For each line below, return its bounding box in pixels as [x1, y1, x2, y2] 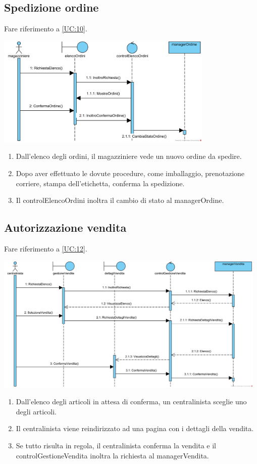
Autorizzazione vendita [4, 220, 127, 235]
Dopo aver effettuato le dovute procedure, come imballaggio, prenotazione [16, 167, 245, 178]
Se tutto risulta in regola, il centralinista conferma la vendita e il [16, 440, 217, 450]
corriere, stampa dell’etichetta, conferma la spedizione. [16, 178, 185, 188]
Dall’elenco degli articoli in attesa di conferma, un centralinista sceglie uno [16, 396, 247, 407]
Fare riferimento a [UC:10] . [4, 23, 87, 34]
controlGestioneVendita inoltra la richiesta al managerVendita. [16, 450, 209, 460]
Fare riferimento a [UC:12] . [4, 243, 87, 254]
